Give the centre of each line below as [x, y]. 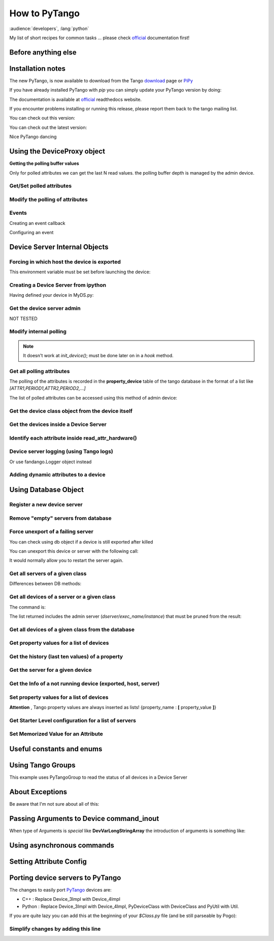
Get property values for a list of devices [59, 643]
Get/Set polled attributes [41, 186]
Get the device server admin [45, 308]
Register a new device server [46, 505]
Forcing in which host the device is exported [65, 262]
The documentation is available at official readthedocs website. [76, 99]
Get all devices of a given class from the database [72, 630]
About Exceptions [38, 792]
